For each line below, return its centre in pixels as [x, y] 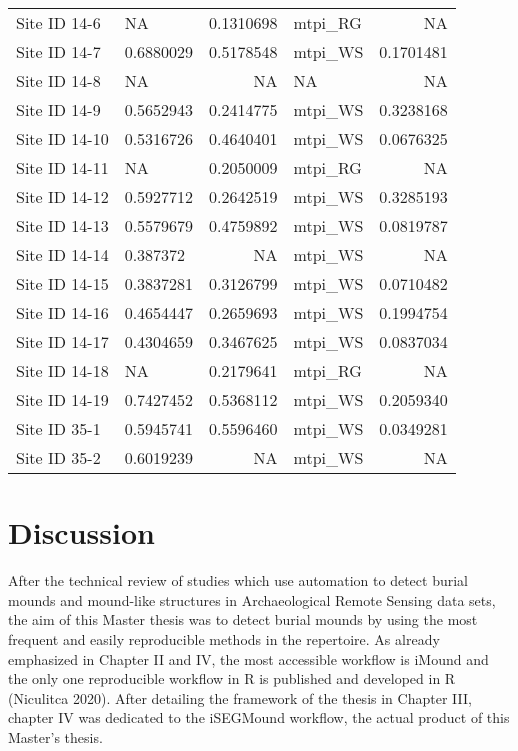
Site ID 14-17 [62, 341]
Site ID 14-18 [62, 370]
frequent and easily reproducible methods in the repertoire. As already [224, 638]
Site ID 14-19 [62, 399]
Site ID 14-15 [62, 283]
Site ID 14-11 [62, 167]
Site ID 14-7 [58, 51]
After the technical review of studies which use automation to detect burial [238, 580]
